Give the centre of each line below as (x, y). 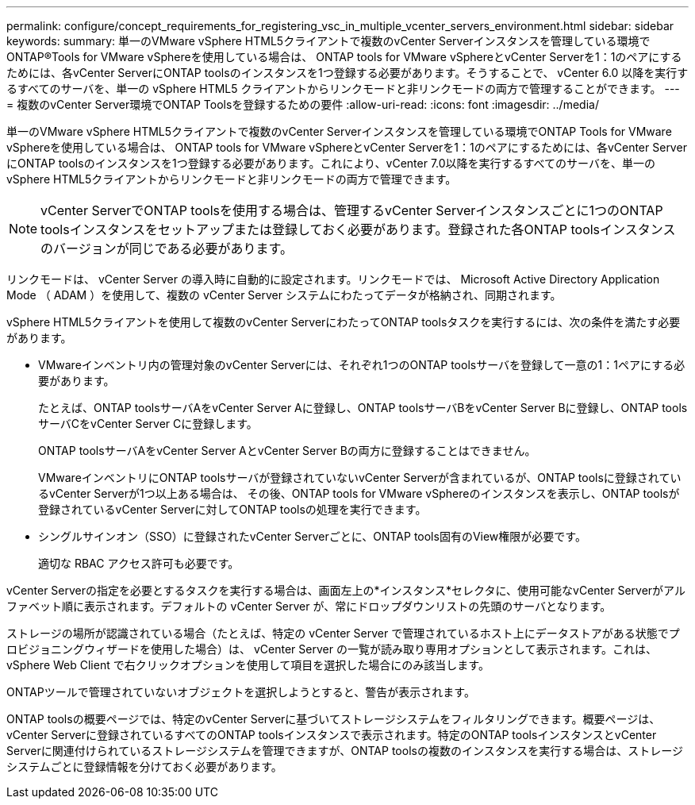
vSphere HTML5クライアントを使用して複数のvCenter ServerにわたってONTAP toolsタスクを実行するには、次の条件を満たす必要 (344, 322)
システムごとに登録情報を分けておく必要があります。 (144, 766)
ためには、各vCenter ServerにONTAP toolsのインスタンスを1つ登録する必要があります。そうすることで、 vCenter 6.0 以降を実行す (347, 73)
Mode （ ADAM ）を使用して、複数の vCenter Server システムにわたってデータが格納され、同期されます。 (284, 295)
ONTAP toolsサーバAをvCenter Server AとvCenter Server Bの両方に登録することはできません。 (287, 451)
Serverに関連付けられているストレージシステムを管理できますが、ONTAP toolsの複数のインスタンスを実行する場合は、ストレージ (345, 751)
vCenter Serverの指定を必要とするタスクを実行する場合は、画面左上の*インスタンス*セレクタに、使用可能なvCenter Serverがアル (346, 590)
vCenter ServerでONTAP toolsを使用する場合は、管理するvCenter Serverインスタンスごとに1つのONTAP (352, 210)
